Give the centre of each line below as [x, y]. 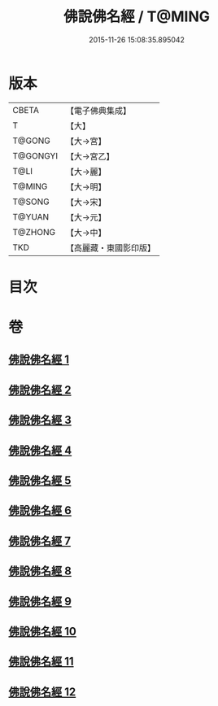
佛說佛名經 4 [40, 450]
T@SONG [31, 202]
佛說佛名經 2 [40, 390]
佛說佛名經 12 [42, 692]
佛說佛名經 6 [40, 510]
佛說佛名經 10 [43, 631]
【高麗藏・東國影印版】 [111, 247]
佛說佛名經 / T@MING [137, 17]
